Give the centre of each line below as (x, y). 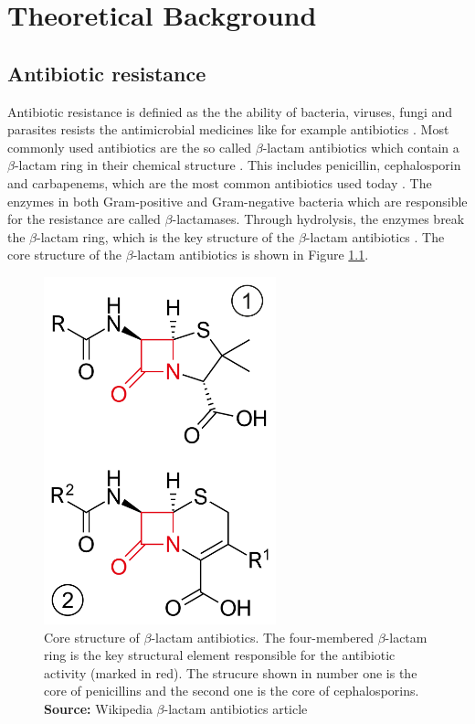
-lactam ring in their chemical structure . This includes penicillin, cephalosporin (237, 165)
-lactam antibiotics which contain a (361, 147)
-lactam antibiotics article (236, 708)
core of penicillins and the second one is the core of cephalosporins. (232, 691)
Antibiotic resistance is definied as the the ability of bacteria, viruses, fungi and (230, 111)
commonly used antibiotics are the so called (130, 147)
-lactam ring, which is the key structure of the (166, 236)
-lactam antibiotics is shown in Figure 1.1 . (251, 255)
